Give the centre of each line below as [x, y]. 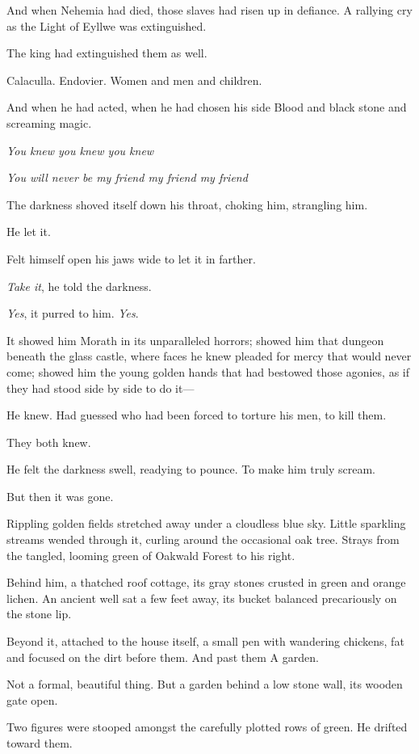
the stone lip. [39, 614]
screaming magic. [49, 122]
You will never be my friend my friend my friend [127, 177]
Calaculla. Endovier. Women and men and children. [134, 80]
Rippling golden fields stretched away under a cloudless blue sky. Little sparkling [206, 523]
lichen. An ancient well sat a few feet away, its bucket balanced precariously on [202, 598]
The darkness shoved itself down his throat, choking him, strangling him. [187, 204]
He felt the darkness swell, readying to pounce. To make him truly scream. [191, 469]
